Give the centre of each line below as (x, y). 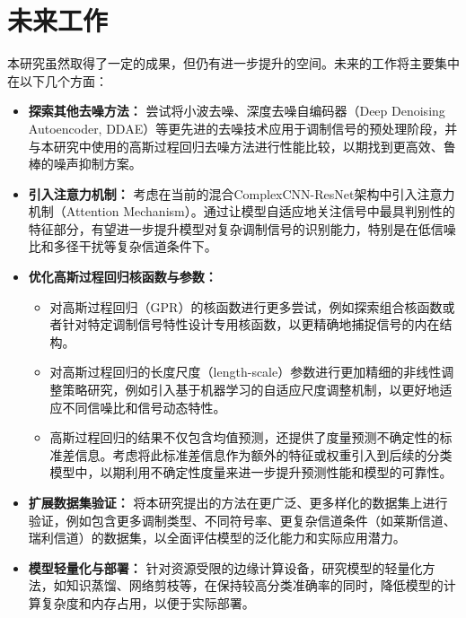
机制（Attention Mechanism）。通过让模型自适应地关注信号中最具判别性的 (242, 211)
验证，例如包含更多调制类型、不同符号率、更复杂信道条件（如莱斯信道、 (242, 520)
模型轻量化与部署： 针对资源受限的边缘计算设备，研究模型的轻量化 (225, 567)
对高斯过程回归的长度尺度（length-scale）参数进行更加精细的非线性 (246, 372)
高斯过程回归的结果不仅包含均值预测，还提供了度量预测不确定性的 (245, 437)
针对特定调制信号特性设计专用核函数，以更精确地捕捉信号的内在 (251, 324)
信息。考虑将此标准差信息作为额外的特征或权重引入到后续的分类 (264, 454)
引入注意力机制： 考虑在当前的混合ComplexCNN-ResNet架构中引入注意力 (242, 193)
